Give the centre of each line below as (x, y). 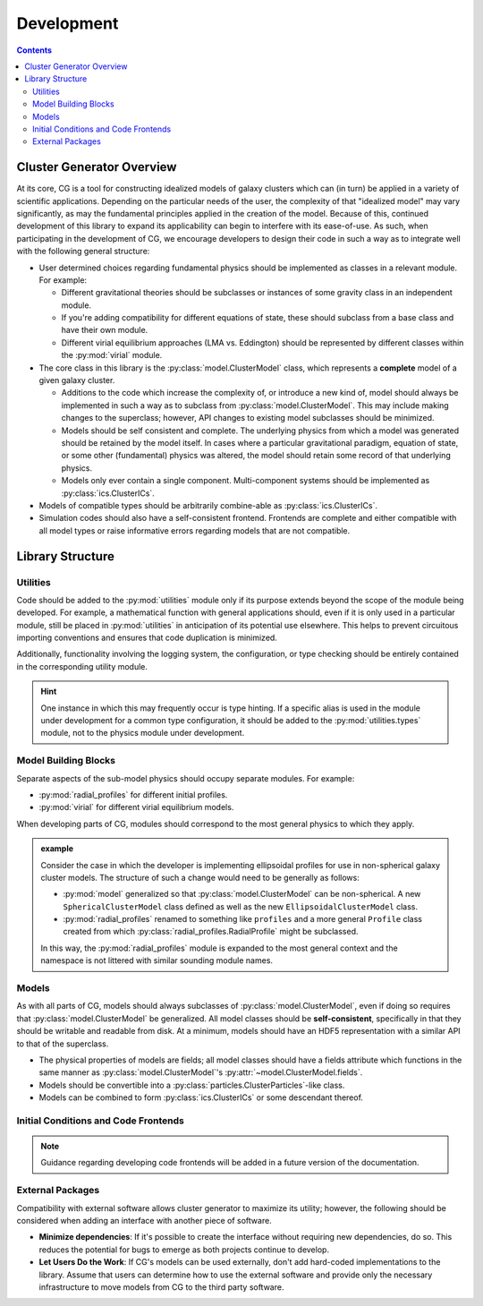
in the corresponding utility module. (82, 666)
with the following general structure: (83, 252)
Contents (34, 50)
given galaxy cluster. (77, 380)
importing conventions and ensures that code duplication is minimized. (147, 638)
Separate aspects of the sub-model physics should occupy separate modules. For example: (186, 778)
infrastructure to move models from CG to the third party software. (161, 1287)
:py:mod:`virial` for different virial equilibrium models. (136, 807)
